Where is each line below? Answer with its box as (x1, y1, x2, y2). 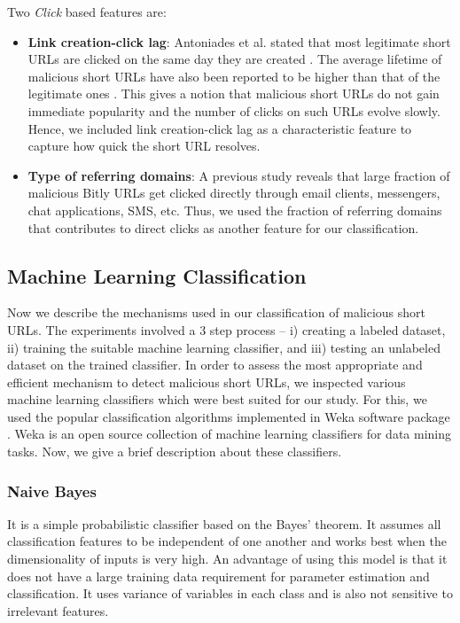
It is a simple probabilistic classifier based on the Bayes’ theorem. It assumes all (7, 514, 441, 533)
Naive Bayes (7, 479, 97, 502)
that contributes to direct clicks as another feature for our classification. (27, 218, 419, 237)
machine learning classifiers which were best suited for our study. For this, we (7, 390, 427, 409)
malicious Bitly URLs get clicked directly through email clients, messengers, (27, 183, 441, 202)
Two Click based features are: (7, 3, 167, 20)
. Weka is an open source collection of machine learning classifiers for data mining (7, 424, 452, 443)
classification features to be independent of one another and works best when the (7, 532, 447, 550)
